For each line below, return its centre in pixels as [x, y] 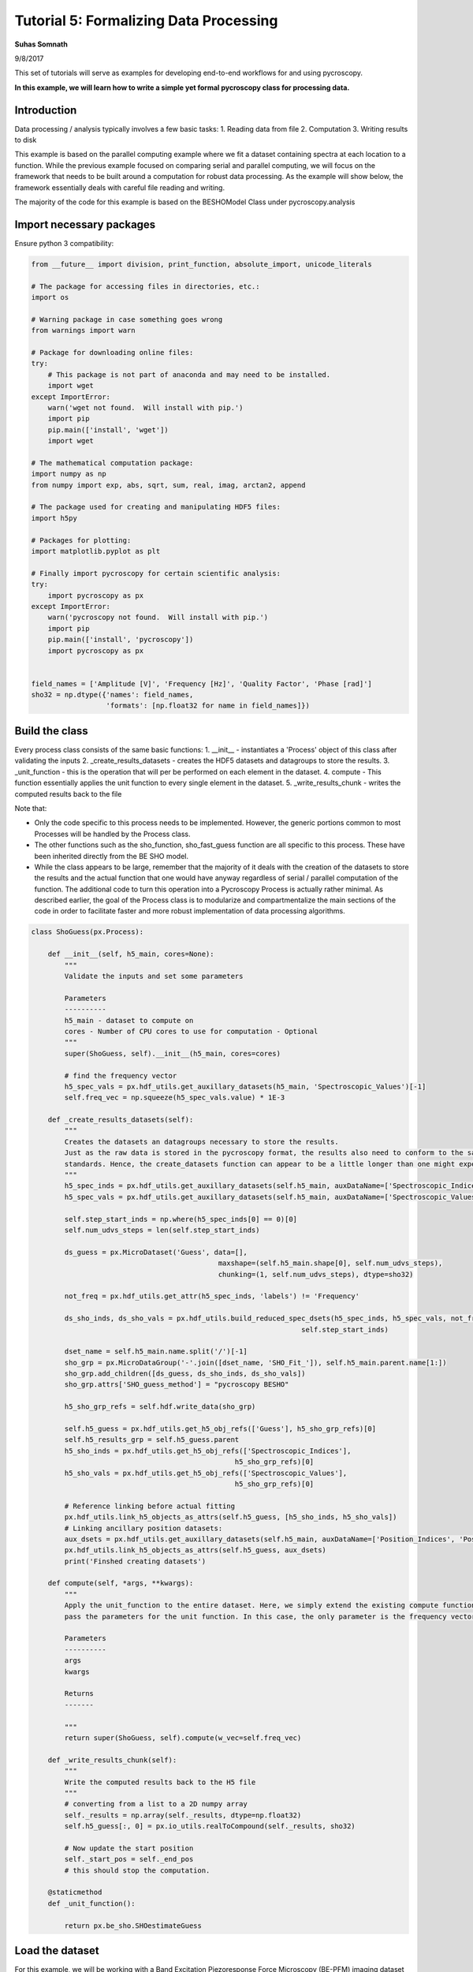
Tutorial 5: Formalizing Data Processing [146, 21]
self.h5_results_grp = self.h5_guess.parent [152, 1440]
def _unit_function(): [91, 1903]
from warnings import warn [83, 331]
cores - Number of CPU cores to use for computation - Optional [191, 1031]
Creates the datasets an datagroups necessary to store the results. [201, 1141]
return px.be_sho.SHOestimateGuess [133, 1925]
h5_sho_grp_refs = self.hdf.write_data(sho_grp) [160, 1407]
